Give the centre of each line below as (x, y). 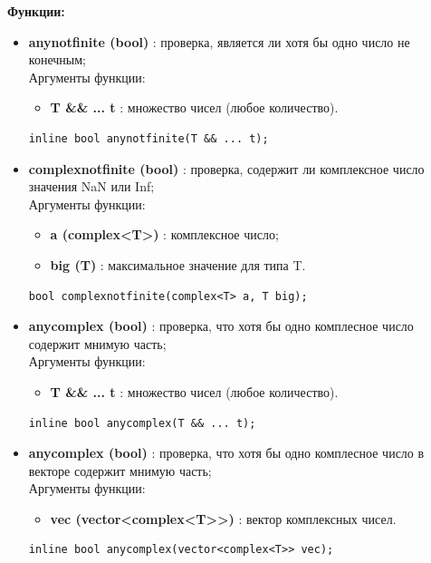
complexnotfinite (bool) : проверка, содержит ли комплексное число (226, 168)
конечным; (57, 59)
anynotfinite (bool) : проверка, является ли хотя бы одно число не (219, 41)
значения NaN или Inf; (91, 186)
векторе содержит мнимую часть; (120, 470)
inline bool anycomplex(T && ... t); (142, 423)
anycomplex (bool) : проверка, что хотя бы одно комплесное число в (226, 453)
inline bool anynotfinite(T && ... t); (148, 138)
